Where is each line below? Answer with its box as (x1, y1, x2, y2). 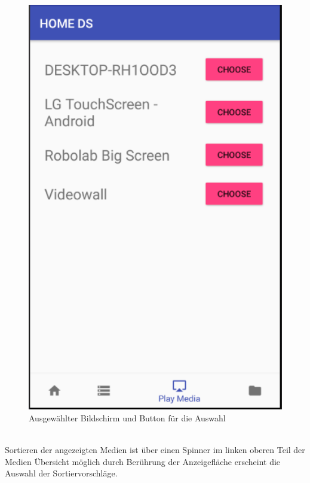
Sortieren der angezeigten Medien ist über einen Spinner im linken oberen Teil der (5, 443, 305, 455)
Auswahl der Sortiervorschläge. (5, 467, 118, 479)
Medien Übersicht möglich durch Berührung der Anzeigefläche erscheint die (5, 455, 281, 467)
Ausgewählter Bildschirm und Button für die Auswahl (29, 411, 226, 424)
